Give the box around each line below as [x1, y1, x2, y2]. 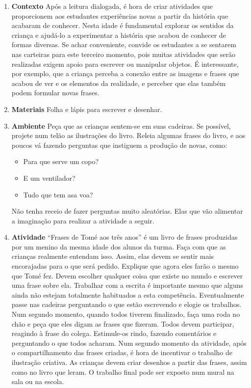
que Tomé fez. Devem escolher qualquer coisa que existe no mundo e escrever [11, 270, 243, 280]
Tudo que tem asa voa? [23, 189, 93, 199]
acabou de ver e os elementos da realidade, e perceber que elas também [11, 78, 226, 88]
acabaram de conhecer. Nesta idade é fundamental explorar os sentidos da [11, 20, 234, 30]
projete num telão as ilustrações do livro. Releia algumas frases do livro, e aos [11, 130, 246, 140]
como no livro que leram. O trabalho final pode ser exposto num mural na [11, 366, 234, 377]
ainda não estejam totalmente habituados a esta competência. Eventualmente [11, 289, 244, 300]
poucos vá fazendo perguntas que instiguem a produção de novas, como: [11, 139, 227, 150]
